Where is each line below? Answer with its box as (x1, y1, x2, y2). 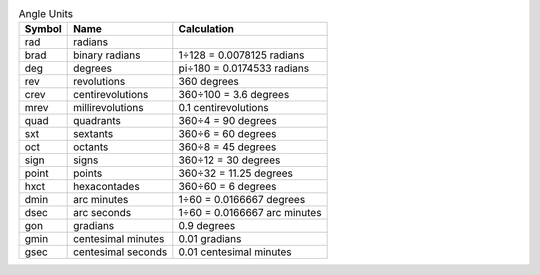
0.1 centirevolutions (178, 101, 269, 115)
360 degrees (178, 75, 240, 89)
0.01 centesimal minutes (178, 245, 292, 259)
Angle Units (18, 7, 74, 21)
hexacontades (73, 180, 140, 194)
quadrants (73, 114, 122, 128)
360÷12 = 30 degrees (178, 153, 281, 167)
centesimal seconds (73, 245, 168, 259)
